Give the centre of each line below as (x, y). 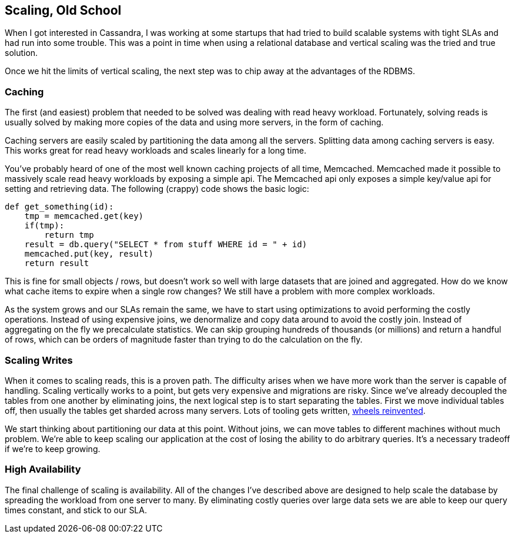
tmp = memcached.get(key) (84, 216)
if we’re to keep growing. (53, 449)
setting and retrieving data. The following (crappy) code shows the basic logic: (157, 189)
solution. (21, 53)
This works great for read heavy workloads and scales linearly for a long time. (155, 151)
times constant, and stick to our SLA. (76, 510)
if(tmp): (44, 226)
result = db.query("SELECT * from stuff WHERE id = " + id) (166, 245)
